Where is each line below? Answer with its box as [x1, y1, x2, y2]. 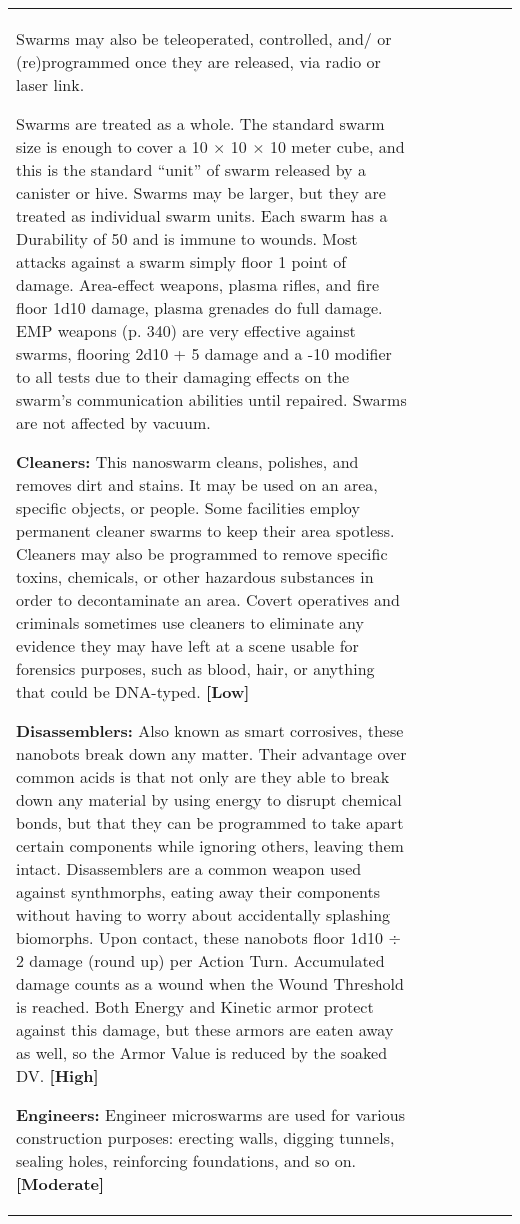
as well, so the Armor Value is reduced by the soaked [16, 1041, 388, 1064]
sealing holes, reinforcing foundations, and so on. [16, 1149, 357, 1172]
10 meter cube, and [269, 135, 405, 158]
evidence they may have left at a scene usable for [16, 634, 359, 657]
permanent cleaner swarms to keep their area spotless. [16, 519, 395, 542]
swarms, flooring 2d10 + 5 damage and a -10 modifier [16, 342, 392, 365]
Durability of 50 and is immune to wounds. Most [16, 227, 358, 250]
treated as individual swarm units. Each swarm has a [16, 204, 388, 227]
